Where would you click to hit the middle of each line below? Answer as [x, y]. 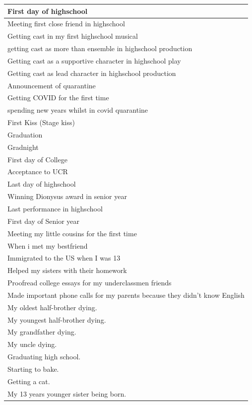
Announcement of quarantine [52, 85]
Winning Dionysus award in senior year [67, 196]
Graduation [25, 134]
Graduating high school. [44, 357]
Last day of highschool [42, 184]
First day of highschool [48, 11]
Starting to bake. [33, 369]
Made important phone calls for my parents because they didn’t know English [126, 295]
